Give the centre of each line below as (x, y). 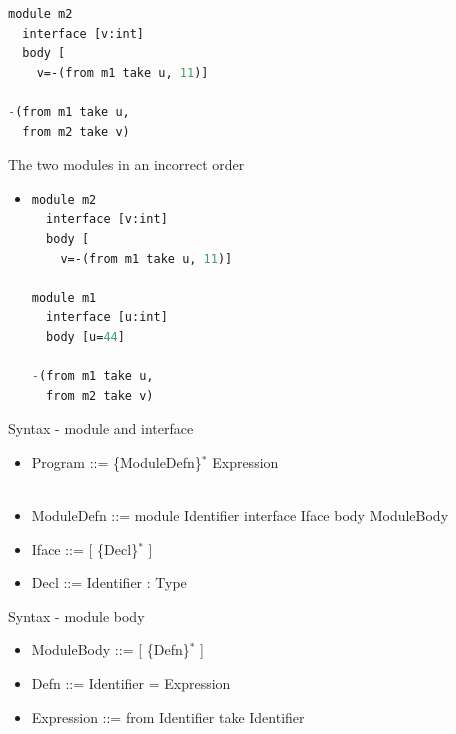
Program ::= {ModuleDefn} (116, 461)
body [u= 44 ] (85, 336)
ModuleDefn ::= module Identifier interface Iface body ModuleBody (240, 515)
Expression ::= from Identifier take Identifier (168, 716)
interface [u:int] (107, 317)
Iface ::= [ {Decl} (85, 548)
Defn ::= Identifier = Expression (131, 683)
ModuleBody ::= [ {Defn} (110, 649)
